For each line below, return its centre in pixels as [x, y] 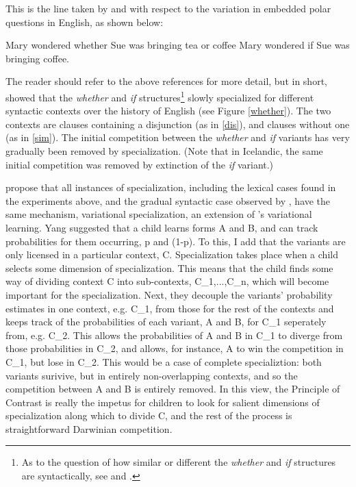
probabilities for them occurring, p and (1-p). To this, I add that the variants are [176, 241]
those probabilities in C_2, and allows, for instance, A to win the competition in [175, 348]
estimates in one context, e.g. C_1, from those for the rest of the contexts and [170, 308]
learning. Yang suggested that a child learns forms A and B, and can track [162, 227]
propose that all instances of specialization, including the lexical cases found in [171, 187]
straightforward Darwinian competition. [89, 428]
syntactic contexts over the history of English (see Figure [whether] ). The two [168, 111]
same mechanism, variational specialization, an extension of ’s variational [159, 214]
